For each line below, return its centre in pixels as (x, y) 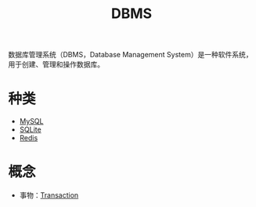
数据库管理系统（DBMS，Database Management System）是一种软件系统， (130, 55)
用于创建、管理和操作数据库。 (56, 64)
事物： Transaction (49, 195)
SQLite (30, 129)
